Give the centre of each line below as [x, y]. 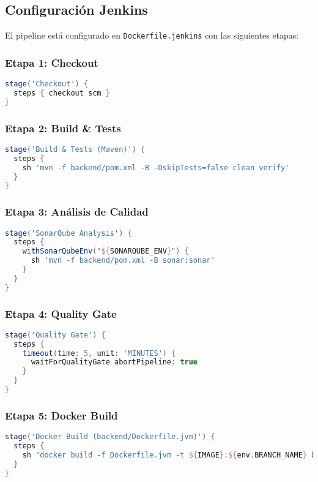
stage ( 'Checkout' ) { [47, 84]
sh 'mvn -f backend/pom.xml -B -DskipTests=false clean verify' [156, 168]
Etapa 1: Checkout [52, 62]
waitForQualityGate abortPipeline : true [114, 362]
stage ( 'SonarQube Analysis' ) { [68, 233]
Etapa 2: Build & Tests [63, 128]
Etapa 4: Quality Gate [61, 313]
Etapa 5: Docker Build [61, 415]
